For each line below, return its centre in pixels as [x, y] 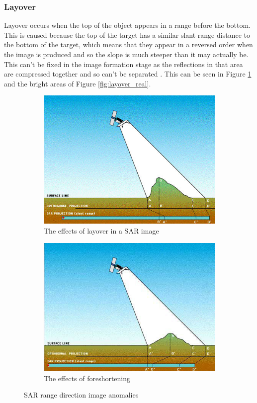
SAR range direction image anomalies [81, 395]
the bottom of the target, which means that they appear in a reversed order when [128, 44]
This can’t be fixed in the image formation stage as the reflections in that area [124, 64]
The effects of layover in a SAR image [101, 230]
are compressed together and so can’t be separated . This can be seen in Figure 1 [128, 74]
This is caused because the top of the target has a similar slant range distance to [127, 35]
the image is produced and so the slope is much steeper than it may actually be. [126, 54]
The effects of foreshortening [87, 378]
